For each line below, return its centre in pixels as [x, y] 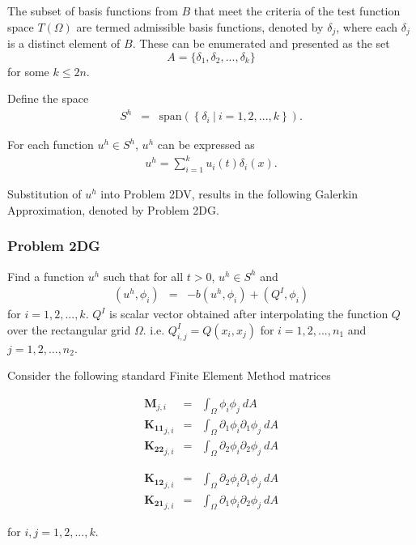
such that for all [143, 276]
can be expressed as [206, 145]
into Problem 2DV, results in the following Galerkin [229, 194]
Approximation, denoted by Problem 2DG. [113, 209]
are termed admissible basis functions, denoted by [200, 26]
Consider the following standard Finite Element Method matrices [169, 375]
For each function [51, 145]
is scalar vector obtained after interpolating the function [249, 314]
